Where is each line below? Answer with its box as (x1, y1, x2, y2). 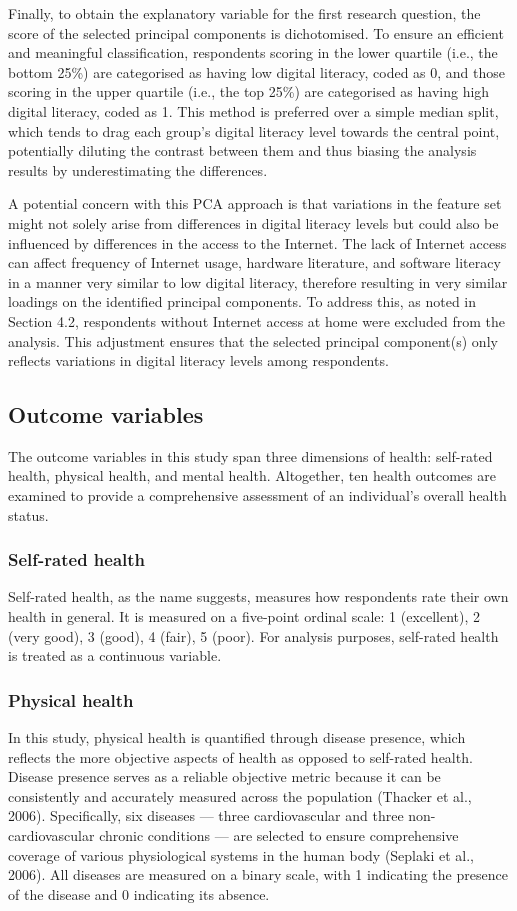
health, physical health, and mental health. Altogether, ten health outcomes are (8, 465, 496, 486)
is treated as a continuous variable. (8, 645, 222, 666)
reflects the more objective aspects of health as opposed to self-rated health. (8, 746, 473, 767)
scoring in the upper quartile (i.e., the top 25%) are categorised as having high (8, 81, 490, 102)
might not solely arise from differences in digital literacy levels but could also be (8, 212, 499, 233)
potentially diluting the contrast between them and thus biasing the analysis (8, 140, 477, 161)
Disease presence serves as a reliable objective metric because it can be (8, 766, 441, 787)
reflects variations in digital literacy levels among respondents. (8, 350, 389, 371)
